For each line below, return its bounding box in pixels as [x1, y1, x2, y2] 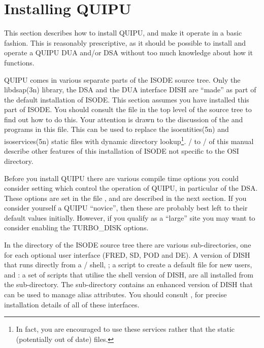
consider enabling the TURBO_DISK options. [4, 222, 149, 233]
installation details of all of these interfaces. [4, 299, 140, 309]
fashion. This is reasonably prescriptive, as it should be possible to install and [4, 37, 246, 48]
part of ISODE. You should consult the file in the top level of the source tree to [4, 104, 252, 115]
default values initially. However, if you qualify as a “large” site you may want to [4, 212, 255, 223]
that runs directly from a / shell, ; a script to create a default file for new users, [4, 259, 252, 270]
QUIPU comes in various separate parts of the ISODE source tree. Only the [4, 74, 241, 85]
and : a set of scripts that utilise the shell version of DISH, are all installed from [4, 269, 253, 280]
